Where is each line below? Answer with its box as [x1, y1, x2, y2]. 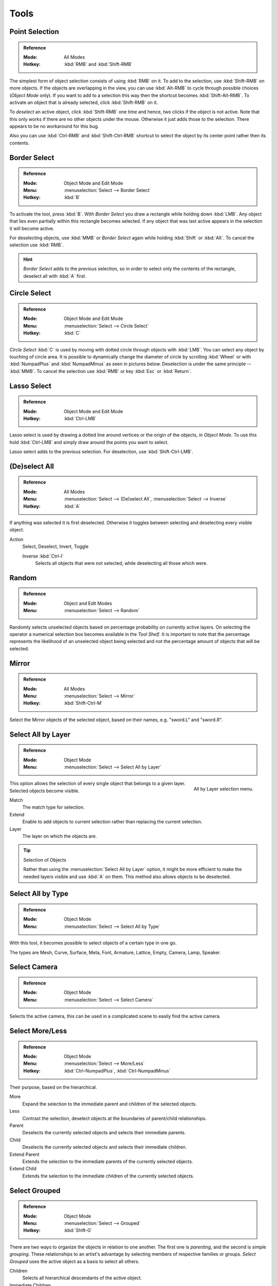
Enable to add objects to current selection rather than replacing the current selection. [22, 818, 203, 825]
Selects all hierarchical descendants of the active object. [22, 1275, 142, 1281]
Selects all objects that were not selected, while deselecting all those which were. [35, 560, 208, 566]
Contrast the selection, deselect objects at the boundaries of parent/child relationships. [22, 1115, 207, 1121]
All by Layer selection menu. [193, 786, 253, 792]
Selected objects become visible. [9, 788, 80, 794]
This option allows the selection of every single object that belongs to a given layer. [9, 780, 186, 787]
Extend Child [9, 1166, 37, 1172]
